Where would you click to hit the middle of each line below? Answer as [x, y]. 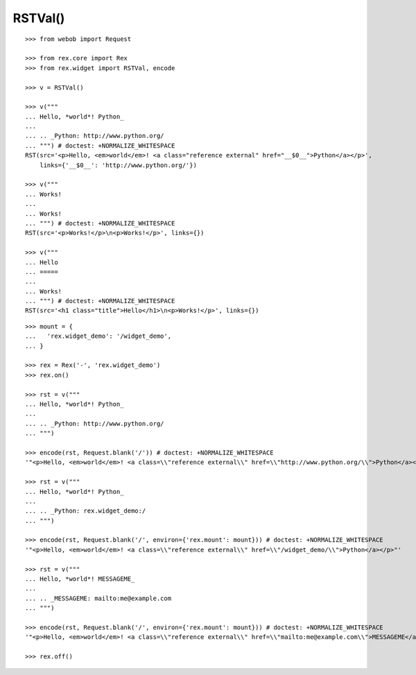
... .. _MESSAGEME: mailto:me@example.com [98, 598]
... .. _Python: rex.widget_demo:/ [86, 511]
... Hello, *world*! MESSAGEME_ [80, 579]
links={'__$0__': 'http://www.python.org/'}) [118, 165]
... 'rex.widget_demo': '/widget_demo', [98, 336]
